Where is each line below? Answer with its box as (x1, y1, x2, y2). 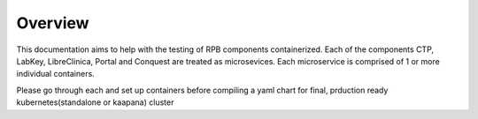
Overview (16, 13, 89, 33)
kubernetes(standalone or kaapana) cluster (16, 97, 174, 108)
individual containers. (16, 69, 95, 79)
